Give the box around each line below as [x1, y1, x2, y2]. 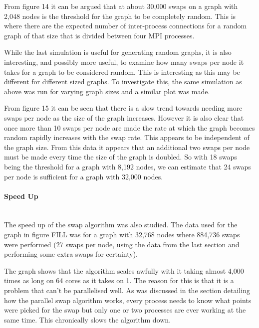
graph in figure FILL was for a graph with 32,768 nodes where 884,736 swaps [4, 229, 240, 240]
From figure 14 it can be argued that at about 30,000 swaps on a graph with [4, 1, 238, 11]
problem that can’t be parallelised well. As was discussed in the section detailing [4, 285, 250, 296]
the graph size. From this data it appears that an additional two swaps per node [4, 142, 250, 152]
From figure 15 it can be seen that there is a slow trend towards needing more [4, 103, 243, 113]
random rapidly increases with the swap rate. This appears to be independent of [4, 132, 250, 143]
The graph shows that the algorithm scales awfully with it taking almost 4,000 [4, 265, 244, 276]
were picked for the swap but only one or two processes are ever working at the [4, 305, 246, 315]
